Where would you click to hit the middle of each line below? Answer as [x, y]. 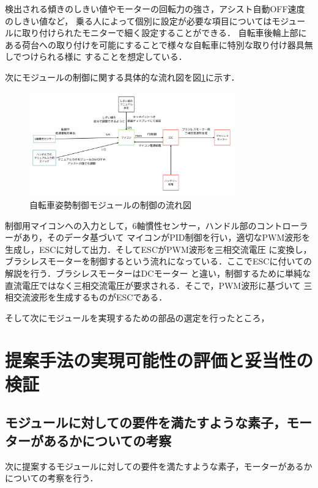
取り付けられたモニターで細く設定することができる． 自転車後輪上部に [164, 33]
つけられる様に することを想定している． [104, 56]
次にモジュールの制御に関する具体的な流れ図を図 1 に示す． [122, 77]
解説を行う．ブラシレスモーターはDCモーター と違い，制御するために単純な [158, 273]
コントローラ [282, 225]
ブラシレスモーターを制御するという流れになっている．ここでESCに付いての [159, 261]
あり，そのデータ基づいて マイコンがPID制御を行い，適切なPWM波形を [166, 237]
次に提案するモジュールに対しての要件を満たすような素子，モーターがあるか [159, 466]
